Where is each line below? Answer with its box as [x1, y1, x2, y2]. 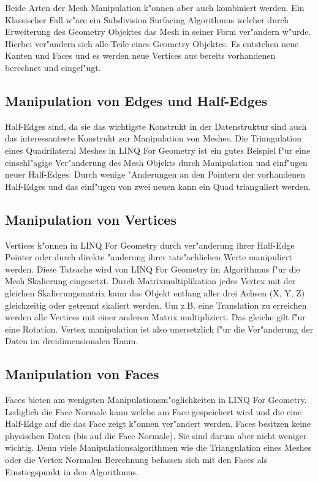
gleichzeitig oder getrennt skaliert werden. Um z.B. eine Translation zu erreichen [5, 298, 307, 311]
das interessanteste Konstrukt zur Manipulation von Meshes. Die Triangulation [5, 132, 301, 145]
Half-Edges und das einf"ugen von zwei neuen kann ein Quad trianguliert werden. [5, 179, 311, 192]
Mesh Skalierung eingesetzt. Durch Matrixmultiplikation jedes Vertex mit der [5, 274, 296, 287]
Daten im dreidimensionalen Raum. [5, 334, 138, 347]
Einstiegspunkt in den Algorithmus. [5, 465, 138, 478]
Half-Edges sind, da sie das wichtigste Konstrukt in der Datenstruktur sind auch [5, 119, 307, 132]
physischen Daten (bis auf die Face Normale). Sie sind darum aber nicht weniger [5, 429, 307, 442]
